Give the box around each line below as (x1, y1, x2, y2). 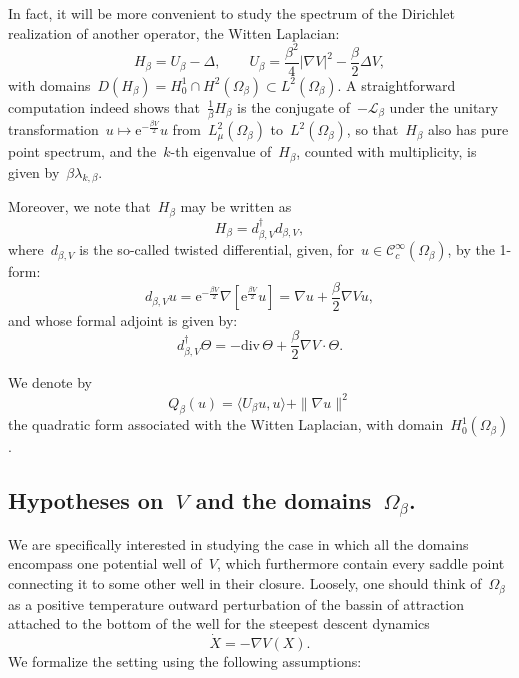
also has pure (427, 119, 509, 140)
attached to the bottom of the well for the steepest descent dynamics (8, 613, 430, 634)
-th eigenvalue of (170, 141, 272, 162)
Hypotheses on (8, 485, 164, 516)
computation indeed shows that (8, 96, 200, 117)
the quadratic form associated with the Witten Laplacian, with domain (8, 414, 444, 435)
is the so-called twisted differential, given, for (79, 239, 355, 260)
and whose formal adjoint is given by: (8, 309, 238, 330)
